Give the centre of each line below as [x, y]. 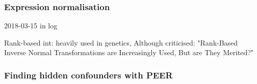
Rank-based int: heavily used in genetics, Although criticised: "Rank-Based [121, 42]
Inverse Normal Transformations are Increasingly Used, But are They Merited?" [129, 52]
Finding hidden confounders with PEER [88, 75]
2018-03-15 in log [31, 26]
